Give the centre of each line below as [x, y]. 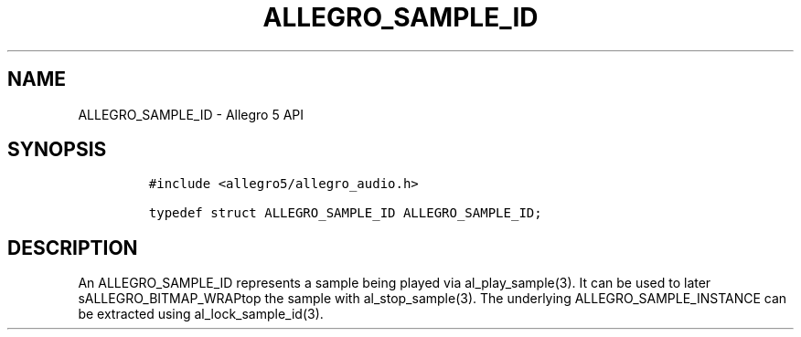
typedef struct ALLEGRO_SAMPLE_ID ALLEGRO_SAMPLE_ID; [345, 213]
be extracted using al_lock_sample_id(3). [201, 314]
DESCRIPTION [73, 247]
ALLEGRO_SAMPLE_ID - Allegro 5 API [191, 114]
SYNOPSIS [57, 150]
